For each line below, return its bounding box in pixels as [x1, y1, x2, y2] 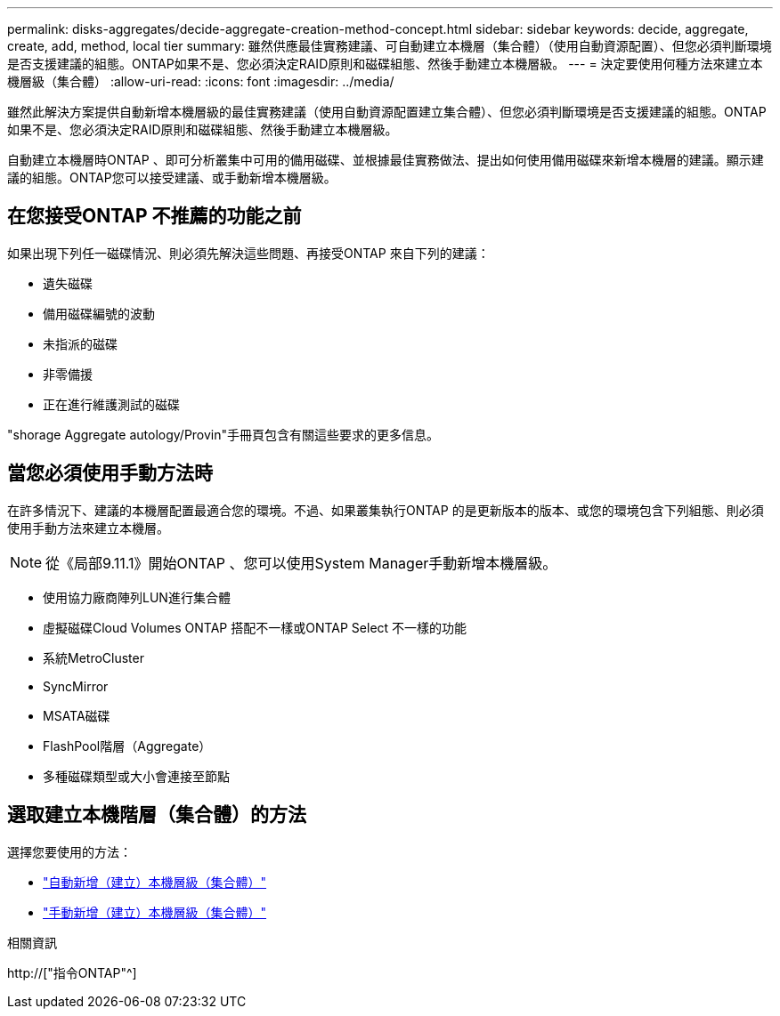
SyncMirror [43, 678, 109, 694]
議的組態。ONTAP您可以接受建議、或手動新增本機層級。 [7, 170, 337, 185]
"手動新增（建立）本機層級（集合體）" [43, 904, 267, 920]
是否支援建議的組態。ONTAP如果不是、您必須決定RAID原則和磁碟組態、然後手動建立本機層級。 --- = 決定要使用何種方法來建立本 [7, 56, 763, 71]
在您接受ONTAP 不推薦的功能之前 [7, 205, 302, 228]
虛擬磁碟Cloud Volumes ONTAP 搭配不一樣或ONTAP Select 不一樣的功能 [43, 619, 467, 635]
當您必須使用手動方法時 [7, 462, 213, 485]
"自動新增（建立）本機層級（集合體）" [43, 874, 267, 890]
